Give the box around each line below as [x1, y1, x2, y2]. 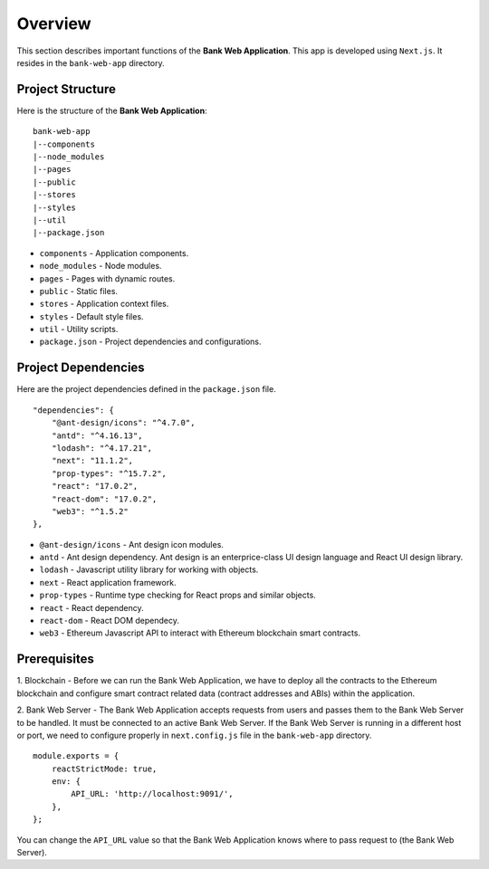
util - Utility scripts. [39, 324, 119, 335]
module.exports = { [33, 751, 120, 761]
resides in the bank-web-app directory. [16, 57, 165, 68]
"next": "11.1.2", [51, 455, 134, 466]
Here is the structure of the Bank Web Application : [16, 105, 207, 116]
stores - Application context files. [39, 299, 169, 310]
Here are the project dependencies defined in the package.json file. [16, 384, 276, 395]
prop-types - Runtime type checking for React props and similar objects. [39, 589, 316, 601]
